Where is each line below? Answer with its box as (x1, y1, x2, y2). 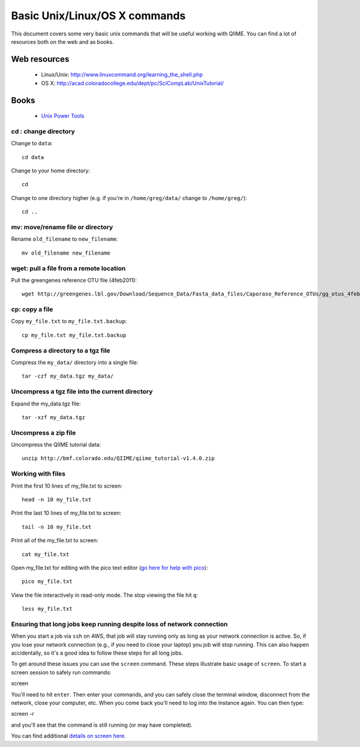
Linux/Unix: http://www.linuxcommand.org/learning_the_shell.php (41, 71, 203, 78)
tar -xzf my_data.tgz (22, 414, 85, 420)
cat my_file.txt (22, 551, 70, 558)
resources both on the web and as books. (11, 38, 114, 45)
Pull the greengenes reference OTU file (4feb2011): (11, 276, 137, 283)
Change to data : (11, 140, 53, 147)
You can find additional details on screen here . (11, 733, 126, 740)
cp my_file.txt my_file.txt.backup (22, 331, 127, 339)
